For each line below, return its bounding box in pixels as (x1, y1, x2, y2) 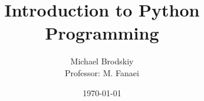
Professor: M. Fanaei (65, 66, 139, 79)
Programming (45, 21, 159, 45)
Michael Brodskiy (70, 55, 134, 67)
